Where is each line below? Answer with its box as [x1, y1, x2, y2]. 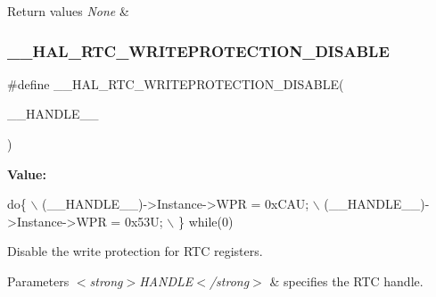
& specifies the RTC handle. [269, 271, 424, 290]
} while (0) [177, 211, 234, 230]
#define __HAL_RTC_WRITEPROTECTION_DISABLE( [7, 74, 344, 93]
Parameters [7, 271, 70, 290]
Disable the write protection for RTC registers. [7, 242, 263, 260]
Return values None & [7, 2, 129, 20]
